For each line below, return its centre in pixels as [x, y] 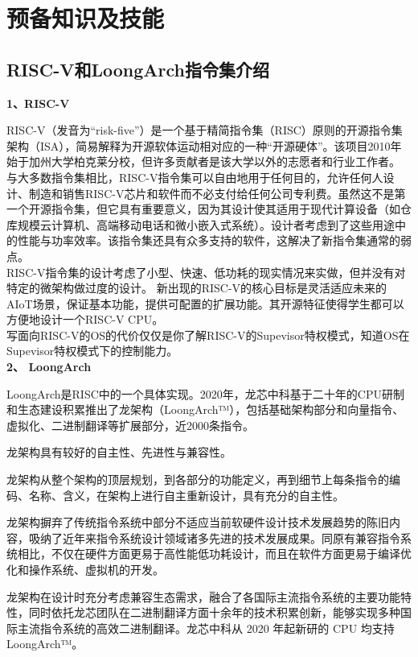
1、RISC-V [38, 103]
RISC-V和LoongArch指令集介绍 [138, 69]
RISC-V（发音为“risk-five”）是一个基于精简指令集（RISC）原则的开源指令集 [205, 130]
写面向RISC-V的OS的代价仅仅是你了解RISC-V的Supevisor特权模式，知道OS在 [208, 335]
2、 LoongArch [49, 367]
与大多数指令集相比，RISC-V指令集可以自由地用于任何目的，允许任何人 [195, 177]
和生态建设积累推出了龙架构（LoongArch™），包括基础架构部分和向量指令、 [205, 409]
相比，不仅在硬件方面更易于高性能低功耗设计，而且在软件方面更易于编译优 [214, 554]
